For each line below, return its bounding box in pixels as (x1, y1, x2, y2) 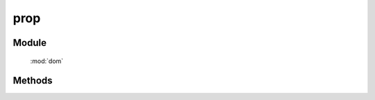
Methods (12, 75, 53, 87)
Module (12, 37, 47, 49)
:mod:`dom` (30, 56, 64, 65)
